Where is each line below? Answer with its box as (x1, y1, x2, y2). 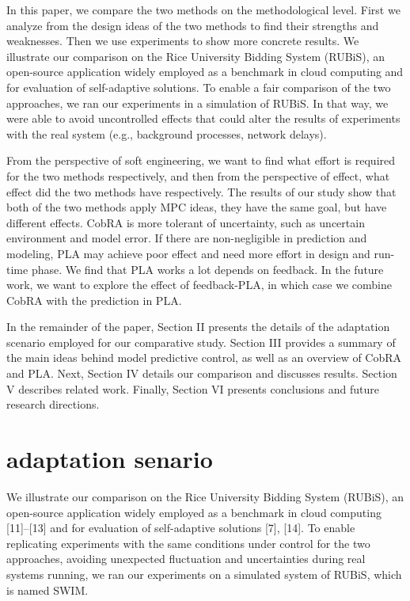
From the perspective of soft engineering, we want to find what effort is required (6, 152, 396, 169)
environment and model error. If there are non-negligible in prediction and (6, 230, 367, 246)
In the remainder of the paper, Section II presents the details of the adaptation (6, 318, 390, 335)
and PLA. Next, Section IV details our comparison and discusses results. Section (6, 365, 397, 382)
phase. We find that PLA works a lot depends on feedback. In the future (31, 261, 384, 277)
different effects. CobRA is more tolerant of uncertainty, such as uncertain (6, 214, 365, 230)
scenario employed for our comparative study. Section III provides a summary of (6, 333, 396, 350)
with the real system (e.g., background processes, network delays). (6, 125, 327, 142)
